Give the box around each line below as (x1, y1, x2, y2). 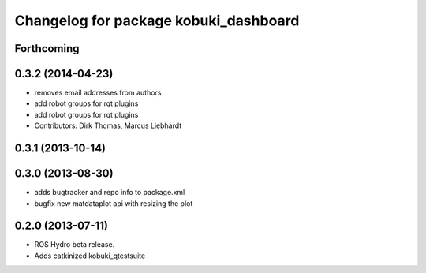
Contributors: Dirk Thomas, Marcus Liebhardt (34, 121, 182, 130)
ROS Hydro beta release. (34, 240, 115, 249)
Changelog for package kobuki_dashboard (14, 12, 300, 29)
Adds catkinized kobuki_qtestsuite (34, 251, 146, 260)
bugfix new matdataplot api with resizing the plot (34, 198, 193, 208)
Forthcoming (14, 42, 80, 55)
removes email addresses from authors (34, 88, 162, 98)
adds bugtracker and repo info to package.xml (34, 188, 185, 197)
